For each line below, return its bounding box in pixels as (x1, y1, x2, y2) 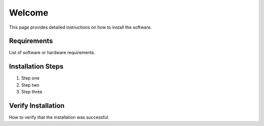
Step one (21, 75, 40, 81)
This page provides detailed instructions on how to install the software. (9, 24, 152, 30)
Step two (21, 82, 40, 88)
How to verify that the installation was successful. (9, 114, 110, 120)
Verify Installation (9, 101, 65, 109)
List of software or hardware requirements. (9, 50, 95, 55)
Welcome (9, 7, 48, 18)
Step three (21, 89, 43, 95)
